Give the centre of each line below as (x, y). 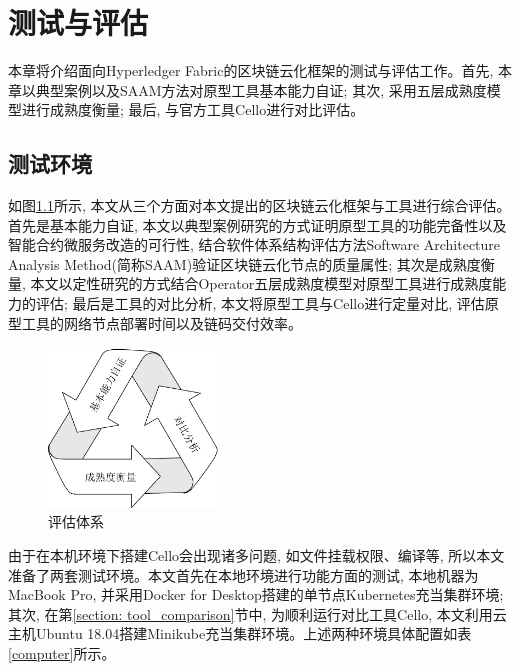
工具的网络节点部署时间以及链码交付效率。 (161, 322)
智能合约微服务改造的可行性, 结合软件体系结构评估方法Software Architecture (254, 244)
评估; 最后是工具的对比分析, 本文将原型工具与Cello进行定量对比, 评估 (260, 303)
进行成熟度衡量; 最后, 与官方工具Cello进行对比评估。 (193, 109)
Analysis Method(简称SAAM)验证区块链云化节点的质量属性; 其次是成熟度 (244, 263)
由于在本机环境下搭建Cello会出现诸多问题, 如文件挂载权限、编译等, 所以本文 (256, 555)
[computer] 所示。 (62, 652)
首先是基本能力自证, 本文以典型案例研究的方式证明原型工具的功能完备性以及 (257, 224)
